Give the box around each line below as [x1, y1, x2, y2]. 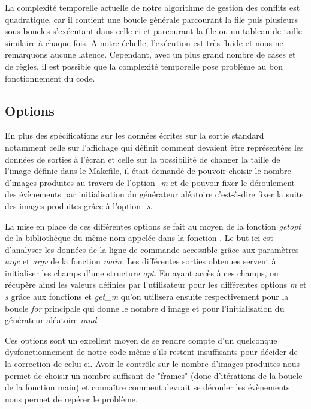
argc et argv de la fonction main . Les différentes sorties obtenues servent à [5, 255, 276, 267]
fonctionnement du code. [5, 71, 95, 84]
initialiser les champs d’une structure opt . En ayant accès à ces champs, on [5, 266, 279, 279]
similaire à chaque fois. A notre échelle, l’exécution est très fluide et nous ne [5, 36, 283, 49]
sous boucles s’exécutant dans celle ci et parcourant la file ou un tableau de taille [5, 25, 302, 37]
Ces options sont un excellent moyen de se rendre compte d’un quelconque [5, 333, 277, 346]
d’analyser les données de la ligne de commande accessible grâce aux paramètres [5, 243, 299, 255]
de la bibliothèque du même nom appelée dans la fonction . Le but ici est [5, 231, 273, 244]
